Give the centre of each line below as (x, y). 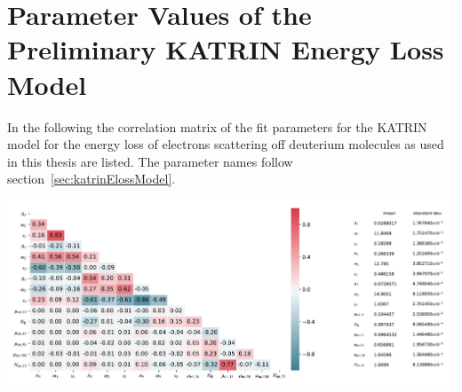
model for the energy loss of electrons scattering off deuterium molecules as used (226, 144)
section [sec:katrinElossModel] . (92, 179)
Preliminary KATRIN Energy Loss (226, 49)
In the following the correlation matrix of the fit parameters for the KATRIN (217, 126)
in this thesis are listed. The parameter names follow (150, 161)
